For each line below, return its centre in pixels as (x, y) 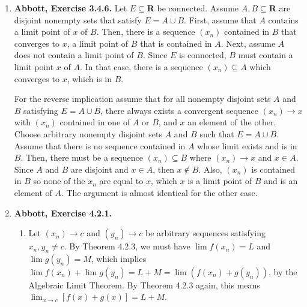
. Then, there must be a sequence (82, 157)
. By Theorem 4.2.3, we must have (127, 246)
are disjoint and (100, 169)
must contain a (266, 55)
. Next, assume (248, 43)
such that (217, 133)
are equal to (121, 181)
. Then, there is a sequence (146, 31)
